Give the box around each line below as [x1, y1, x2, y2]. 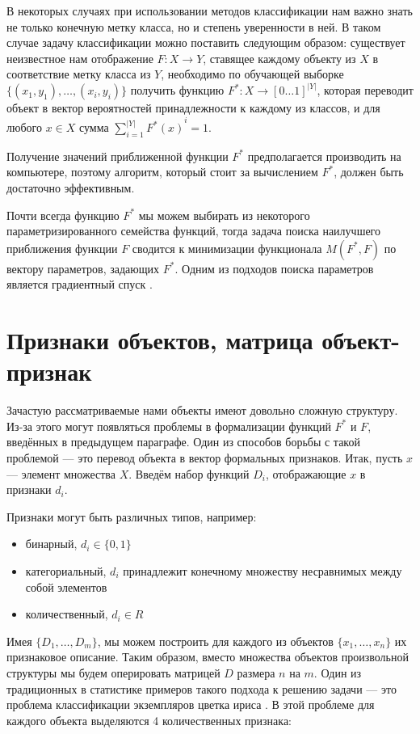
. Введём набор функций [128, 465, 250, 482]
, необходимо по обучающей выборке [161, 65, 344, 82]
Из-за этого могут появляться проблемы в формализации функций [6, 417, 331, 434]
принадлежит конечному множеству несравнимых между [123, 563, 402, 580]
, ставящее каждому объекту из [203, 49, 356, 66]
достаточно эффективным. [6, 179, 135, 196]
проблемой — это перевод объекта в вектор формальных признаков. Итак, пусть [6, 449, 403, 466]
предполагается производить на [247, 147, 401, 164]
